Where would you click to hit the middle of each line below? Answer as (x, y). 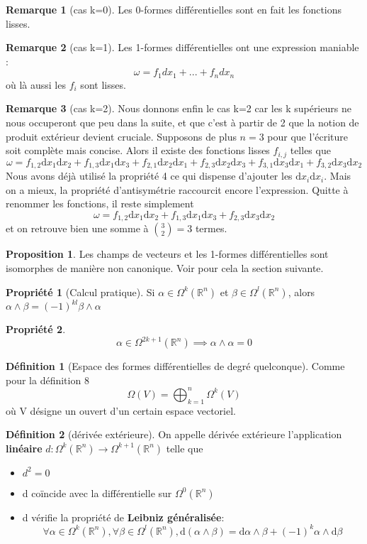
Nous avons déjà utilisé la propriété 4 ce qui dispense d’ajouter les (149, 176)
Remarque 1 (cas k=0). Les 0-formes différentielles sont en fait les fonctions (174, 9)
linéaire (24, 448)
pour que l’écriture (308, 136)
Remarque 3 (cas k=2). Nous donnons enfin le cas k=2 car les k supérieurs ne (179, 108)
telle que (185, 448)
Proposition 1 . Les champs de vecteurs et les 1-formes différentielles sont (167, 254)
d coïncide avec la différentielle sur (97, 493)
